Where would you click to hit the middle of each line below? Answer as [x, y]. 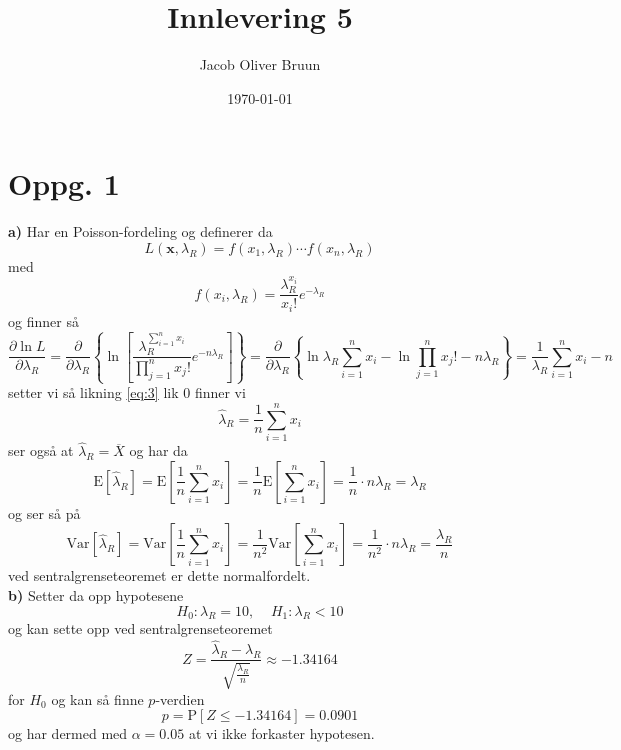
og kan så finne [97, 698]
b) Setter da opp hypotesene [96, 594]
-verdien [180, 698]
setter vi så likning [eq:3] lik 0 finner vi [127, 392]
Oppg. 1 [64, 183]
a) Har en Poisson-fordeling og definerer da [140, 231]
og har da [158, 450]
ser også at [41, 450]
